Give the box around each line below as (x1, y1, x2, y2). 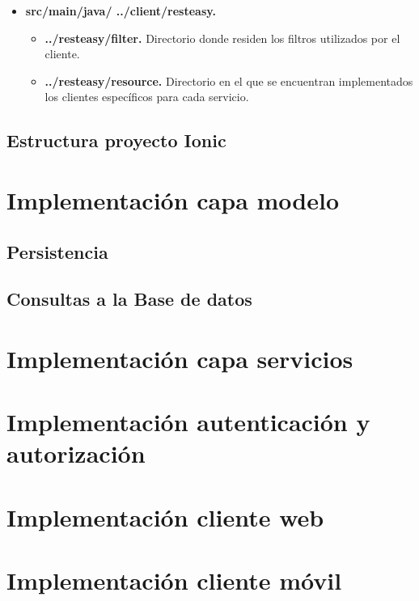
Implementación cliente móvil (6, 564, 342, 597)
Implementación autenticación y (6, 405, 370, 438)
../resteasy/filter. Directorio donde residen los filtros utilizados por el (44, 29, 400, 46)
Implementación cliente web (6, 500, 324, 533)
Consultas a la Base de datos (6, 286, 252, 311)
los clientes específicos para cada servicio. (44, 88, 249, 105)
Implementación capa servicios (6, 341, 353, 375)
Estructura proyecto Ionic (6, 128, 226, 153)
